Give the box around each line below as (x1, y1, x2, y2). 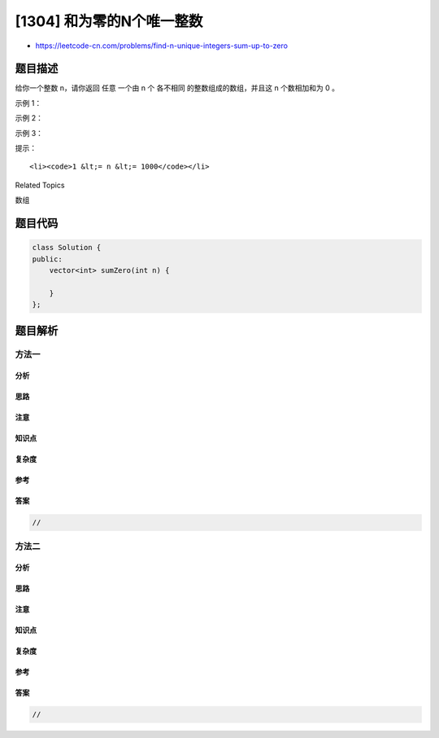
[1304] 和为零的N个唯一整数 (15, 12, 203, 30)
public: (32, 254, 63, 264)
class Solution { (32, 243, 102, 253)
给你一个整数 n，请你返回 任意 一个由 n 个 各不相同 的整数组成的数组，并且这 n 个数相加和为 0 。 (15, 83, 339, 93)
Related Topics (15, 180, 65, 190)
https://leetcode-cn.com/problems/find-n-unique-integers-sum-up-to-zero (35, 41, 289, 51)
